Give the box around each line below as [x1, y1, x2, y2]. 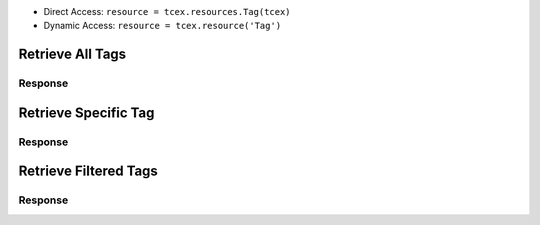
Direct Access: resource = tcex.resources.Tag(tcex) [43, 6, 291, 17]
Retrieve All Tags [18, 46, 127, 63]
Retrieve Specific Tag [18, 104, 155, 121]
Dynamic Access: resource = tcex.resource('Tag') [43, 20, 282, 32]
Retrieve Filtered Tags [18, 163, 159, 180]
